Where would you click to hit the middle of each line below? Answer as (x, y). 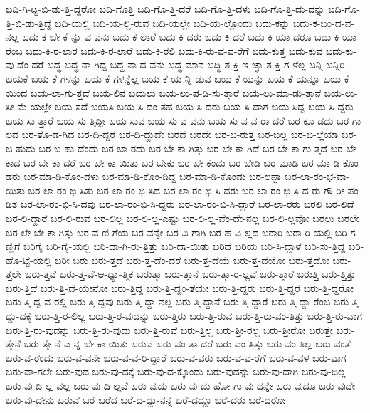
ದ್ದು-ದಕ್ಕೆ (19, 316)
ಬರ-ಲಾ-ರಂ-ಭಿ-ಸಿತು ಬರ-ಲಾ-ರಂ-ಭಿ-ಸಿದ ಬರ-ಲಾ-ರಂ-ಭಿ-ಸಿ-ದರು (133, 190)
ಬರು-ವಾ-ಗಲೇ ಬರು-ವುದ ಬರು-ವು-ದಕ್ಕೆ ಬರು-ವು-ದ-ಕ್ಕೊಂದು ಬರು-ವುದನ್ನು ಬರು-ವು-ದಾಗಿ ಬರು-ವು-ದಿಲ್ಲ (176, 371)
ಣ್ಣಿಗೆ (13, 246)
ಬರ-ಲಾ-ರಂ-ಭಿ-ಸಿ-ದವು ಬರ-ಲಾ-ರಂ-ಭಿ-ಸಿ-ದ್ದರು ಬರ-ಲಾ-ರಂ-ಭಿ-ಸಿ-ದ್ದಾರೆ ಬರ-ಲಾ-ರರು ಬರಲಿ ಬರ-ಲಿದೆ (187, 204)
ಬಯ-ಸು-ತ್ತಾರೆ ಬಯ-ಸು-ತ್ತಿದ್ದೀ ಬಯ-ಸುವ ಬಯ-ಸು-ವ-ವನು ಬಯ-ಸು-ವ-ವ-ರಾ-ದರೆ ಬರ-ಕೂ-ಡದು (170, 120)
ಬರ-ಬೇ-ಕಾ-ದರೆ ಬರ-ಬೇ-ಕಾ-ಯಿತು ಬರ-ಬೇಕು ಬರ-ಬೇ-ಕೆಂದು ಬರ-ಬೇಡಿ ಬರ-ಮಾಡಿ (161, 162)
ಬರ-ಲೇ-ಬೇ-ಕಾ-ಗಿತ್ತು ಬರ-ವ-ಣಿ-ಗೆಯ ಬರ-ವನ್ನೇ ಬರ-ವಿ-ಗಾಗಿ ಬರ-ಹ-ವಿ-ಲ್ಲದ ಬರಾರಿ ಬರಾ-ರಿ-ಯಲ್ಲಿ (169, 232)
